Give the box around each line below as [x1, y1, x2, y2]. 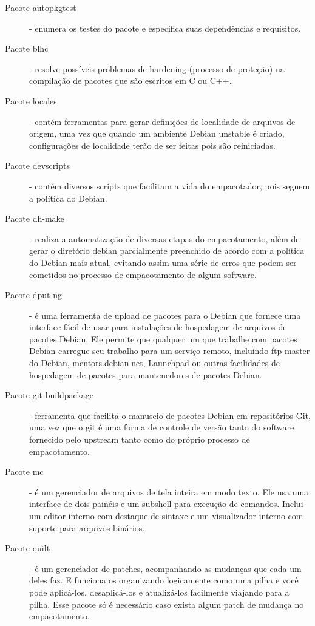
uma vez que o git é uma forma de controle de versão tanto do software [29, 421, 294, 434]
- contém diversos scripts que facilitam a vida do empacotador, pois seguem [29, 179, 310, 192]
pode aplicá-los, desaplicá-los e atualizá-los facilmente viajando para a [29, 585, 290, 598]
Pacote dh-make [5, 212, 64, 225]
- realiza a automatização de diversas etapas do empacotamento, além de [29, 232, 300, 245]
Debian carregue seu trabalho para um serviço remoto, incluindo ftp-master [29, 344, 310, 357]
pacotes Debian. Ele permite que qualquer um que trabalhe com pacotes [29, 332, 297, 345]
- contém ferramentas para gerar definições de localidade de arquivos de [29, 115, 296, 128]
